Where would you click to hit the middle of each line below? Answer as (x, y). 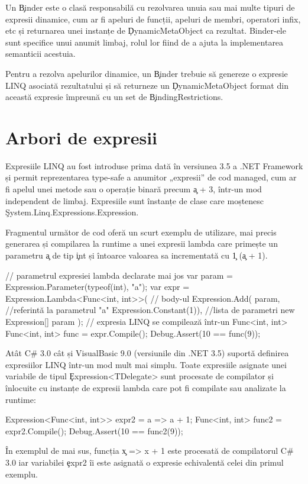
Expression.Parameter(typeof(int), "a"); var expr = (98, 287)
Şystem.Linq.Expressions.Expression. (72, 212)
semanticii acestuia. (40, 54)
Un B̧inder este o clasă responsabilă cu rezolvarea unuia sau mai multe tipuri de (150, 7)
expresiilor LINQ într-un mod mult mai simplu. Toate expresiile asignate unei (146, 364)
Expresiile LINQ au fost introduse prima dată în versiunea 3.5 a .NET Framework (154, 165)
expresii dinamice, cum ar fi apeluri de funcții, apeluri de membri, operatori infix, (153, 19)
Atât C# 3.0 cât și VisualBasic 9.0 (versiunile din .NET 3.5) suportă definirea (147, 353)
